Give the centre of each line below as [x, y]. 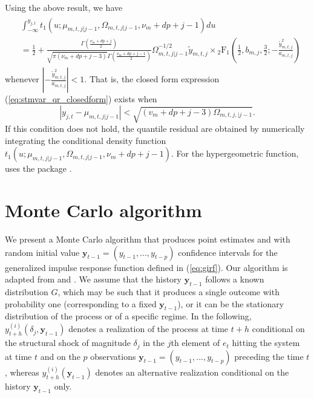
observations [113, 356]
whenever [22, 79]
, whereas [22, 372]
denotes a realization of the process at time [149, 329]
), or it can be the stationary [231, 303]
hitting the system [266, 343]
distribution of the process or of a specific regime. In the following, [128, 316]
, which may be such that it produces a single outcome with [168, 292]
